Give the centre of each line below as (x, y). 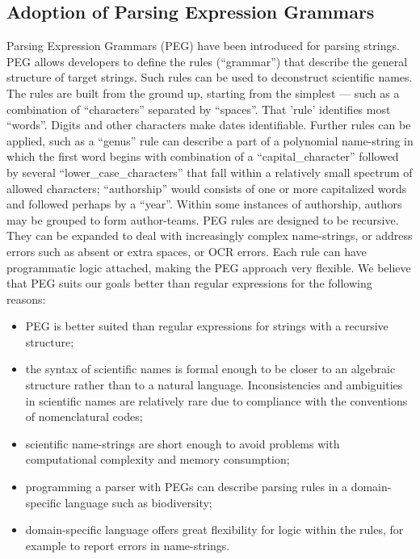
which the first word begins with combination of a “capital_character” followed (203, 156)
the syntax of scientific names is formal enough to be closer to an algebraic (210, 369)
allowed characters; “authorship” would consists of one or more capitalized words (207, 188)
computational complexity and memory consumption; (157, 459)
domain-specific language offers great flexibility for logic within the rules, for (214, 530)
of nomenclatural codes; (84, 416)
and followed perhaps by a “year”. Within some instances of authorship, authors (204, 204)
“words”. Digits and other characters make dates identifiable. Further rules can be (209, 125)
